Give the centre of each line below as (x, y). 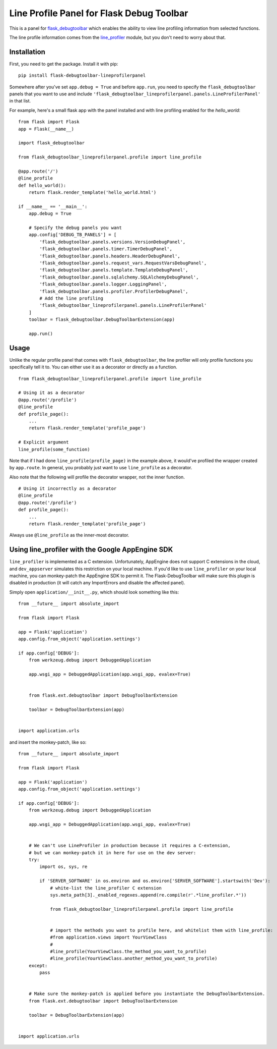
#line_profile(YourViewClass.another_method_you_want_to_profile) (134, 958)
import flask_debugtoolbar (52, 143)
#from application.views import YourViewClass (109, 937)
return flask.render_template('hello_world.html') (92, 192)
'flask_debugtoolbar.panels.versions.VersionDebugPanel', (113, 242)
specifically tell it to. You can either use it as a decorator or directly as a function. (93, 367)
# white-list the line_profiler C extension (106, 888)
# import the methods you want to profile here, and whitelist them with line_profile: (162, 930)
